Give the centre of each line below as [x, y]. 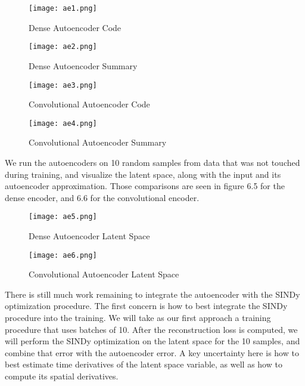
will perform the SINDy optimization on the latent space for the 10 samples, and [152, 341]
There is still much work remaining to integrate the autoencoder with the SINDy [152, 294]
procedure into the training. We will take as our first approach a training [138, 318]
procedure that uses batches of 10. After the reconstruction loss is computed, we [151, 329]
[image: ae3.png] [63, 85]
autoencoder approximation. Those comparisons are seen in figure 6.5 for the [145, 186]
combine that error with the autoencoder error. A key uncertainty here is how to [152, 352]
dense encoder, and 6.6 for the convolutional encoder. [102, 197]
